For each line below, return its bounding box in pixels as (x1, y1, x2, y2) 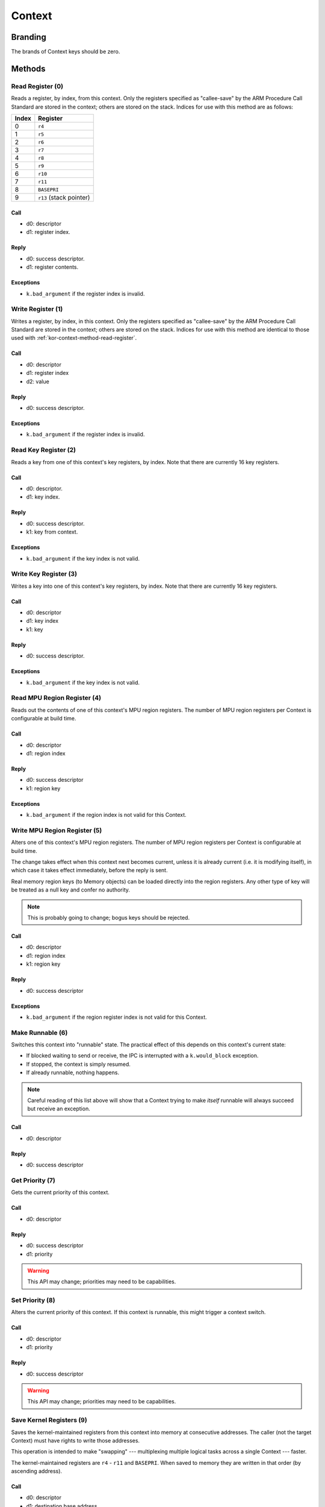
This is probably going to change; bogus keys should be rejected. (27, 914, 190, 921)
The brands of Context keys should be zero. (11, 48, 120, 55)
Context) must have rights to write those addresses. (11, 1436, 140, 1444)
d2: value (26, 377, 49, 385)
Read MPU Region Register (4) (11, 694, 102, 702)
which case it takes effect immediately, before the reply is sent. (11, 867, 168, 874)
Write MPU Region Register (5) (11, 826, 102, 834)
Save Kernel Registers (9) (11, 1416, 87, 1424)
